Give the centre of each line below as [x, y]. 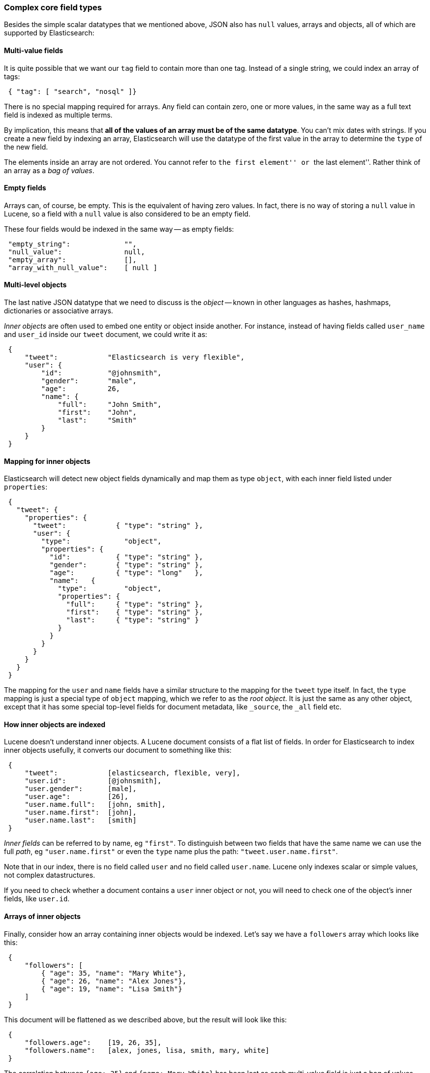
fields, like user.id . [37, 899]
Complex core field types [53, 7]
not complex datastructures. [50, 875]
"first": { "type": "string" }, [135, 612]
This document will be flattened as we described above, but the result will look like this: [145, 1019]
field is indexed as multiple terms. [58, 115]
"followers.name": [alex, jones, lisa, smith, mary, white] [147, 1050]
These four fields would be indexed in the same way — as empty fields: [119, 229]
